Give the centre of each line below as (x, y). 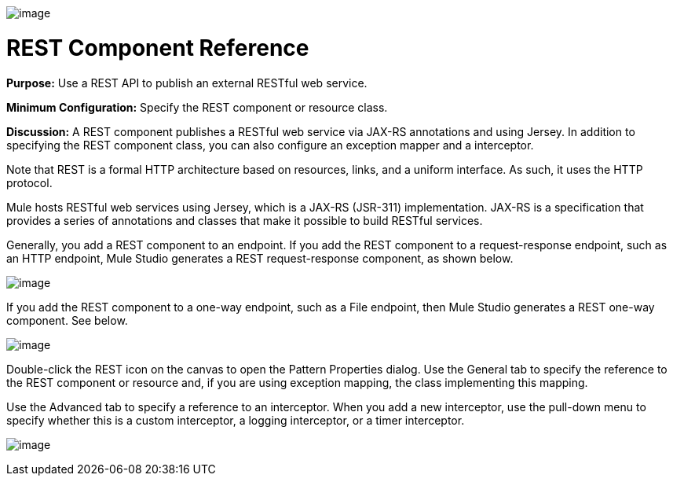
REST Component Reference (158, 48)
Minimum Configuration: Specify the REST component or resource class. (197, 107)
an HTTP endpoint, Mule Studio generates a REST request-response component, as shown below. (260, 258)
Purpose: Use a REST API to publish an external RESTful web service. (187, 83)
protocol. (29, 182)
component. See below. (67, 320)
